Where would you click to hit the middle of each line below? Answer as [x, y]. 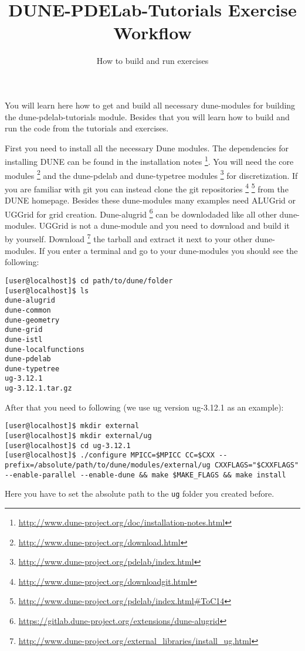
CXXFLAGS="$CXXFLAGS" [257, 465]
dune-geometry [32, 320]
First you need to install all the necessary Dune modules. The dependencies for [147, 148]
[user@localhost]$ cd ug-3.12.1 [68, 445]
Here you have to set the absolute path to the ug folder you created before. [140, 494]
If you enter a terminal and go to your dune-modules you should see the [168, 250]
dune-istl [24, 339]
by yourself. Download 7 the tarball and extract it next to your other [129, 238]
